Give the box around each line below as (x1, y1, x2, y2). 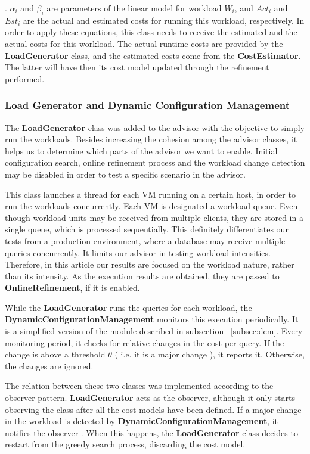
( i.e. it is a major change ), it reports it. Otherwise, (114, 348, 305, 360)
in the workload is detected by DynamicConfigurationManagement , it (5, 415, 278, 427)
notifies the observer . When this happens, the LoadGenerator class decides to (5, 426, 298, 439)
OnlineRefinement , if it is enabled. (5, 281, 140, 294)
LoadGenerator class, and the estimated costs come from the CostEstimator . (5, 49, 301, 61)
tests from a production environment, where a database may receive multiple (5, 234, 286, 247)
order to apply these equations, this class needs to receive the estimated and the (5, 26, 297, 38)
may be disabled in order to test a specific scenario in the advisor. (5, 167, 246, 180)
